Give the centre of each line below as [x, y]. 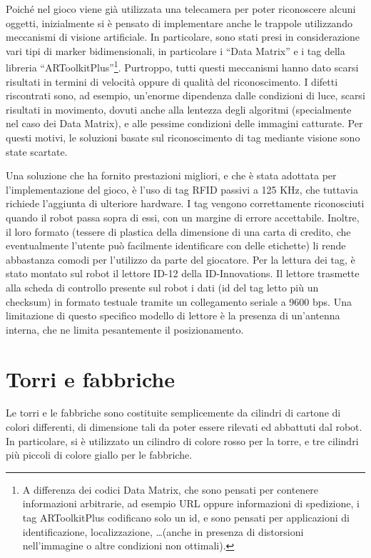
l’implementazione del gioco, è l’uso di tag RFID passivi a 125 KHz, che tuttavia [182, 189]
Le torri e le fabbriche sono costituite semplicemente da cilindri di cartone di [173, 413]
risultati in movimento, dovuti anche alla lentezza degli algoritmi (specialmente [179, 109]
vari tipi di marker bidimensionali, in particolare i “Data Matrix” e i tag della [176, 50]
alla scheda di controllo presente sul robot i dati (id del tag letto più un [162, 287]
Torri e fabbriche [91, 378]
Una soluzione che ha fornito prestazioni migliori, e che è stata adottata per [171, 175]
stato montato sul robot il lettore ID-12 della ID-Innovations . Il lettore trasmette [183, 273]
